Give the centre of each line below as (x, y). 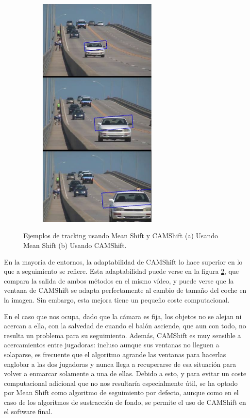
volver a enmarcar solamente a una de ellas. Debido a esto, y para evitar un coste (125, 373)
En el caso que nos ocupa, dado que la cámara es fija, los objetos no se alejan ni (123, 316)
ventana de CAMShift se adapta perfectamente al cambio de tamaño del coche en (125, 290)
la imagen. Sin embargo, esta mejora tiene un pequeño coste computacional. (117, 299)
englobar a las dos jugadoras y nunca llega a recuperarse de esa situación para (120, 364)
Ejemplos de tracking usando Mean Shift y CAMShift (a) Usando (121, 236)
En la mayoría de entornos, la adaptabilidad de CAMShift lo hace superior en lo (123, 261)
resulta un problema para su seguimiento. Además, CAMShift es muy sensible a (123, 335)
